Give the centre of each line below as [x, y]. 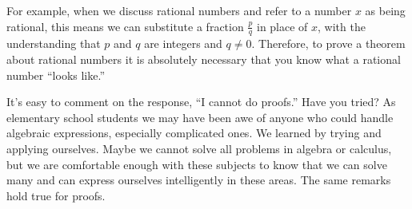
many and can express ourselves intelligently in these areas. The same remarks [199, 180]
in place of [282, 26]
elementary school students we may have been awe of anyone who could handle [200, 117]
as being [385, 10]
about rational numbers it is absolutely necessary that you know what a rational [204, 59]
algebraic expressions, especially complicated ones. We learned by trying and [194, 133]
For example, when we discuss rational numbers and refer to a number [179, 10]
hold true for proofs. [56, 195]
